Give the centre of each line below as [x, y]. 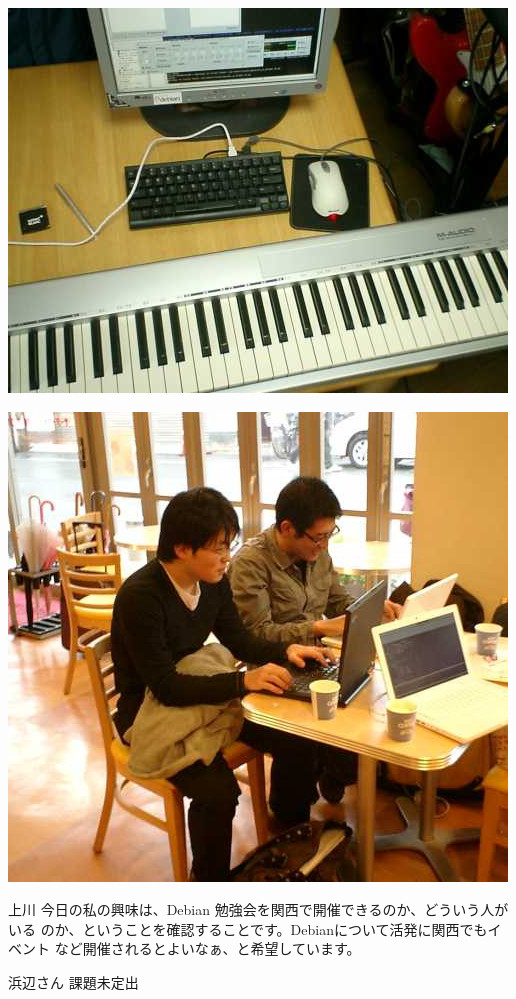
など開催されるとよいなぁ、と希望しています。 [207, 948]
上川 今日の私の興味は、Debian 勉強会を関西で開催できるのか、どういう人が [258, 909]
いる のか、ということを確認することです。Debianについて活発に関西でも [248, 928]
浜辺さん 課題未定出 [73, 981]
